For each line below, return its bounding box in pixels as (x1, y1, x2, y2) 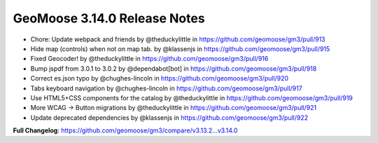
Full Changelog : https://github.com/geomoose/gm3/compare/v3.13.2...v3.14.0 (13, 126, 238, 135)
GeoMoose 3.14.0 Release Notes (13, 11, 206, 26)
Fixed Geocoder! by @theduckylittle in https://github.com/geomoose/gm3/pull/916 (30, 55, 269, 63)
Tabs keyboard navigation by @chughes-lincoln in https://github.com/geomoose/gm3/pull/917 (30, 84, 302, 93)
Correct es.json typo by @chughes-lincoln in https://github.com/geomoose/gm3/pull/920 (30, 74, 289, 83)
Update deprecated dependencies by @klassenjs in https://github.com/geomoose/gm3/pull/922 (30, 113, 309, 122)
